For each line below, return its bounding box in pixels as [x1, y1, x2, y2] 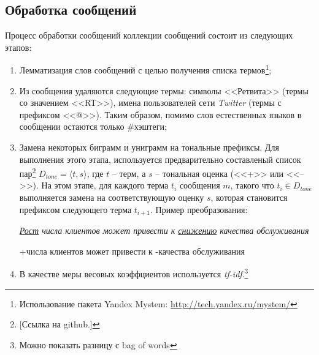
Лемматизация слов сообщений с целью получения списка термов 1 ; [19, 62, 272, 77]
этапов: [5, 40, 32, 53]
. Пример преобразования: [150, 203, 248, 215]
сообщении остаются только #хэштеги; [19, 120, 167, 133]
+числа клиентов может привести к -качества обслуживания [19, 244, 245, 257]
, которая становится [210, 191, 288, 204]
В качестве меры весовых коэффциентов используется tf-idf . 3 [19, 266, 248, 280]
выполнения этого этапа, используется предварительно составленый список [19, 152, 301, 165]
